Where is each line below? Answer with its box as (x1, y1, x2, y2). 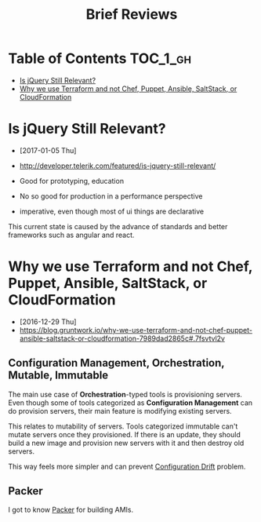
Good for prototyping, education (19, 176, 124, 185)
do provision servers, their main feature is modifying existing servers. (8, 406, 233, 415)
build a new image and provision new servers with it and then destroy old (8, 438, 245, 447)
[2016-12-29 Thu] (19, 316, 77, 327)
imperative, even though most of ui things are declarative (19, 206, 205, 216)
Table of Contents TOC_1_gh (8, 49, 192, 68)
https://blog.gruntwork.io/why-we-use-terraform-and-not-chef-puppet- (19, 325, 253, 334)
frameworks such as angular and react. (8, 230, 135, 239)
